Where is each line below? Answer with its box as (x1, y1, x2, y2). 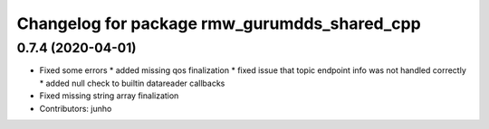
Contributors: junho (39, 103, 112, 114)
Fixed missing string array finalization (39, 90, 179, 101)
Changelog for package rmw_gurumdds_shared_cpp (16, 14, 421, 33)
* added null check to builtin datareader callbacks (39, 78, 225, 88)
